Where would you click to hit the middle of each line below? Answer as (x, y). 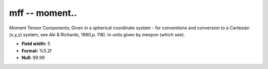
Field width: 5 (36, 44)
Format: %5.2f (37, 51)
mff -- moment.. (43, 13)
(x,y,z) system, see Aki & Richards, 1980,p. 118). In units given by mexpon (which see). (97, 34)
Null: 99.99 (33, 58)
